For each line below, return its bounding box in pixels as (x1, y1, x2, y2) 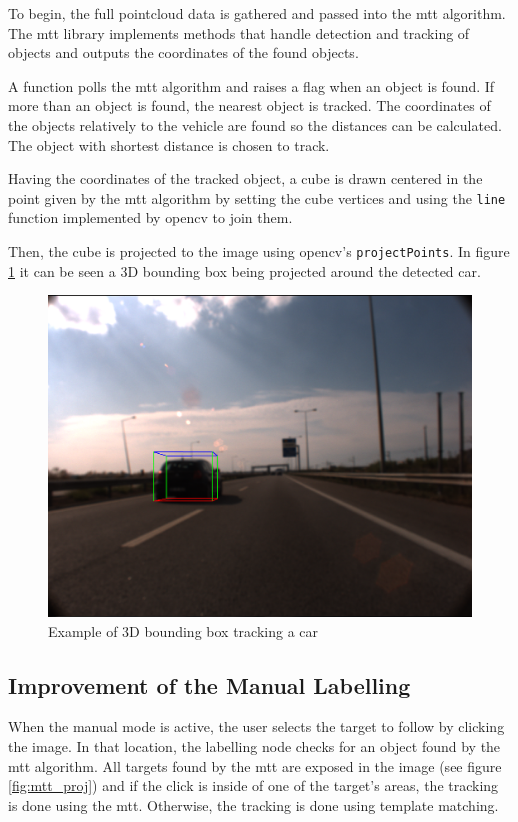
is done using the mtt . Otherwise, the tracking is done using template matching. (8, 794, 499, 815)
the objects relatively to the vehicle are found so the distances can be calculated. (8, 114, 502, 135)
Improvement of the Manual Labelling (8, 669, 411, 700)
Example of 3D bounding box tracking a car (48, 620, 319, 641)
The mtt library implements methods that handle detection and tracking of (8, 22, 470, 43)
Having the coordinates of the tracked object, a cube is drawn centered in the (8, 168, 483, 189)
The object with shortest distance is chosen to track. (8, 134, 330, 155)
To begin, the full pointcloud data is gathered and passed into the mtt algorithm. (8, 3, 506, 23)
